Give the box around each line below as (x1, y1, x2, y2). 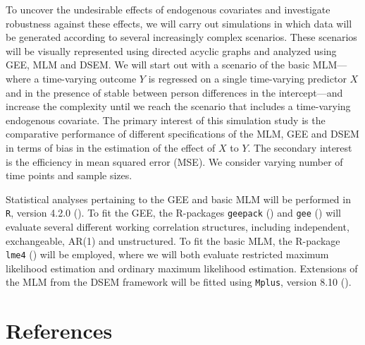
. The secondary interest (247, 140, 352, 155)
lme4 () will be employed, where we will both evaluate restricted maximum (6, 247, 329, 262)
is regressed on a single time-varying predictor (148, 71, 347, 85)
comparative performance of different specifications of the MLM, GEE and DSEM (6, 126, 359, 141)
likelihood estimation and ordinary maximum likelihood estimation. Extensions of (6, 260, 358, 275)
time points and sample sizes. (6, 168, 132, 183)
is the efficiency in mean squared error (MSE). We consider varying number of (6, 154, 343, 169)
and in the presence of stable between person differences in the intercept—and (6, 85, 343, 99)
